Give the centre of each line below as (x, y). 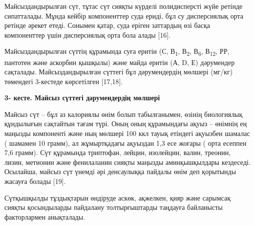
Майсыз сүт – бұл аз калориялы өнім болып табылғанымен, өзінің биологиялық (124, 114)
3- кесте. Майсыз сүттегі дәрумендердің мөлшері (82, 98)
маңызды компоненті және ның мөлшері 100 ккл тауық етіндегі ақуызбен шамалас (127, 133)
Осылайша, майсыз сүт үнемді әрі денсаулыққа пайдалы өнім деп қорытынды (120, 171)
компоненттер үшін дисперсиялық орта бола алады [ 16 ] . (88, 34)
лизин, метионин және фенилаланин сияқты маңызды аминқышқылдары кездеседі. (127, 162)
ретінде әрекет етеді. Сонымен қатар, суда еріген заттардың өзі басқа (107, 25)
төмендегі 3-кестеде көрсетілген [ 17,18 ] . (64, 81)
